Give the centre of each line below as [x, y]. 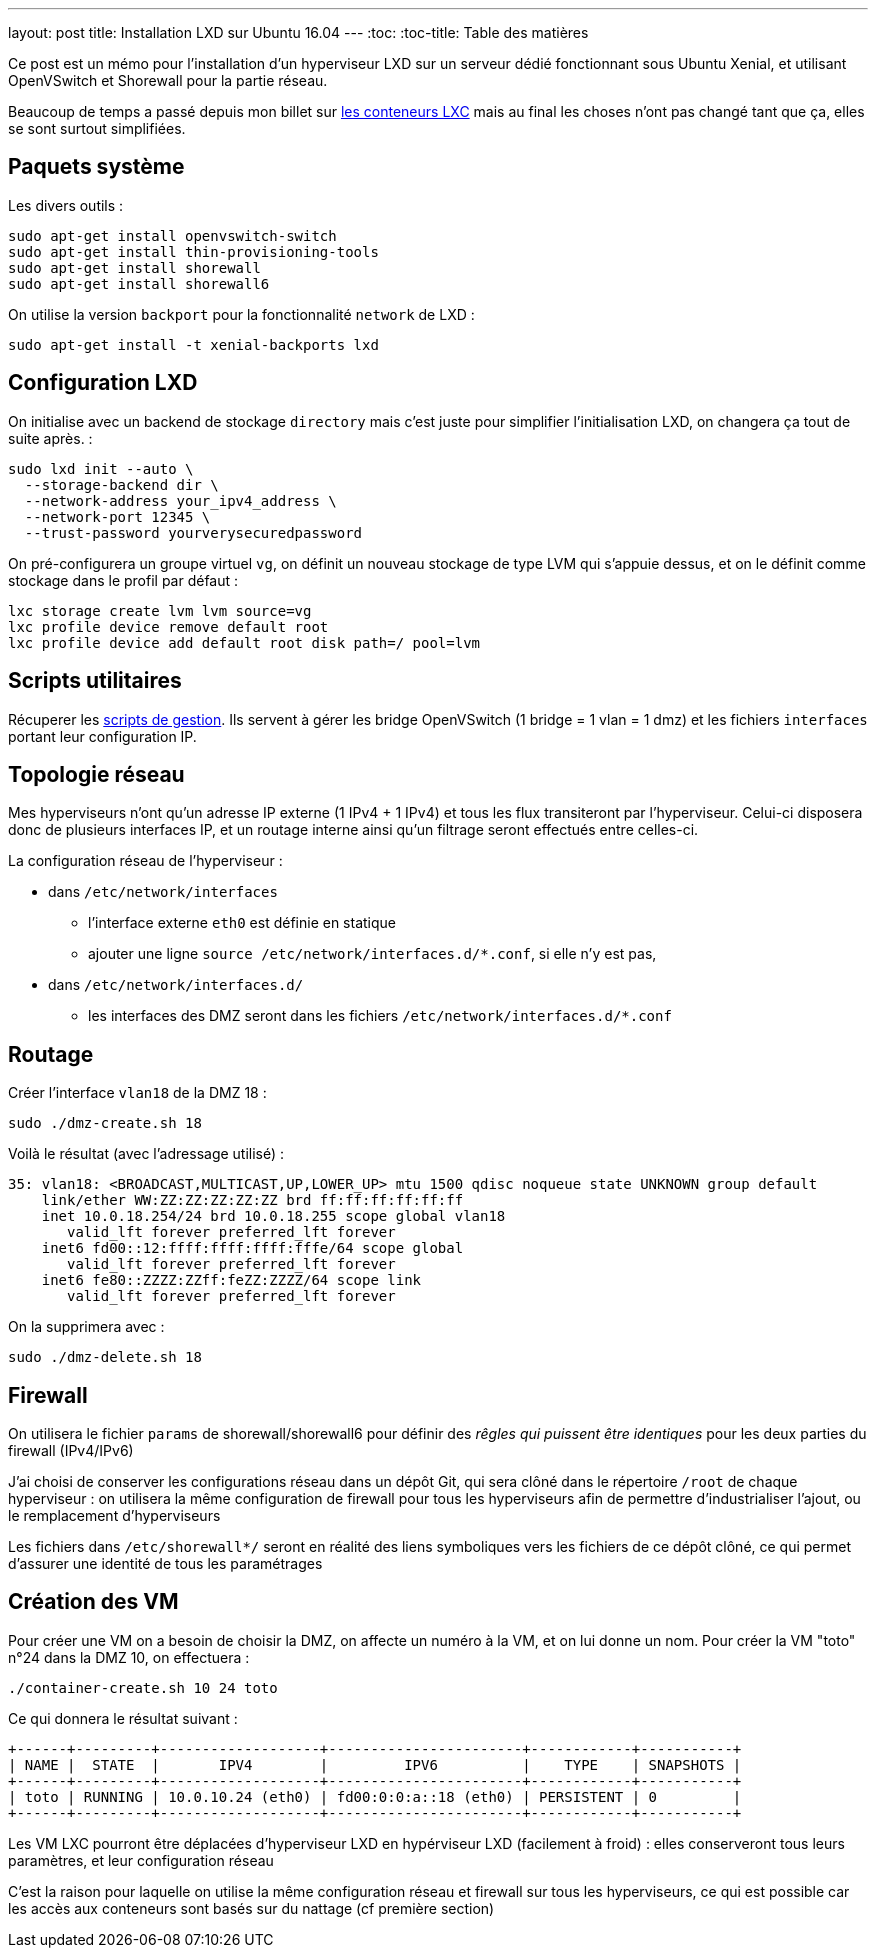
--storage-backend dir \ [121, 484]
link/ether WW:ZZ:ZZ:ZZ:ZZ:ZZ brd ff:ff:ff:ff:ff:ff [252, 1200]
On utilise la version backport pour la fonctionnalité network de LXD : [241, 314]
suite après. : [50, 438]
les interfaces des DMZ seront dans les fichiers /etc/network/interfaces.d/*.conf [380, 1016]
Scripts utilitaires [95, 681]
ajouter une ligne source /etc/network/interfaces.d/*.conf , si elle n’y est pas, [372, 954]
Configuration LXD [103, 383]
